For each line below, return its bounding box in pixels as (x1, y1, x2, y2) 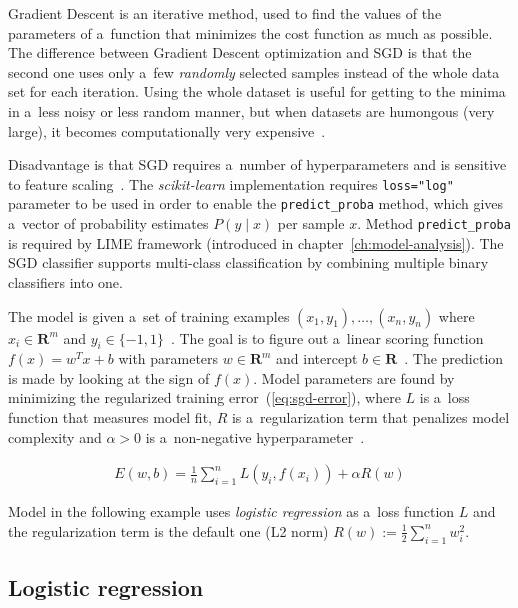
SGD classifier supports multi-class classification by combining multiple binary (8, 252, 489, 273)
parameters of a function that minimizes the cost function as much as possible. (8, 22, 493, 43)
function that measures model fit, (8, 407, 212, 428)
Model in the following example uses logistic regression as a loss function (8, 501, 455, 522)
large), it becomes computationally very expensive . (8, 120, 326, 141)
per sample (277, 213, 345, 234)
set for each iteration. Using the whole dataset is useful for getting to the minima (8, 81, 506, 102)
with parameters (118, 348, 219, 369)
